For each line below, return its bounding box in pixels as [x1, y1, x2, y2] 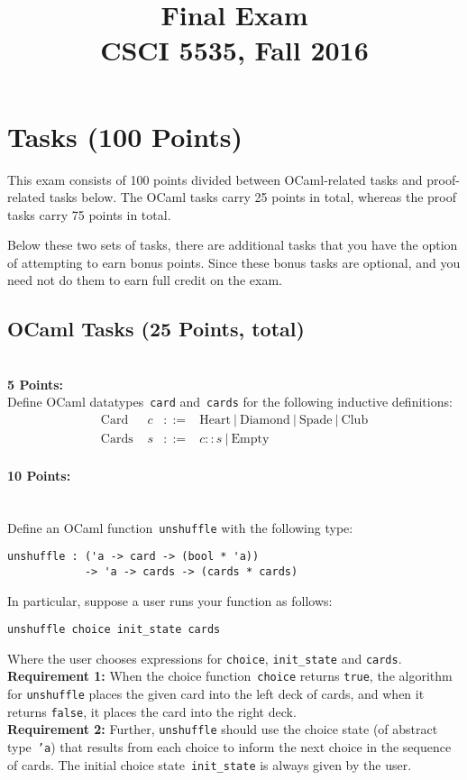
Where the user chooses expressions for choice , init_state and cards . [7, 648, 402, 667]
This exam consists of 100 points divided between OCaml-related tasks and [7, 170, 423, 188]
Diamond [240, 414, 290, 427]
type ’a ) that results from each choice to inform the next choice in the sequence [7, 738, 452, 757]
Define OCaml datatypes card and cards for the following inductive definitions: [7, 392, 453, 411]
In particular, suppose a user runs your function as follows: [7, 591, 333, 610]
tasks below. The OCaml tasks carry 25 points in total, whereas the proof [49, 188, 457, 206]
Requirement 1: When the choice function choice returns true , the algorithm [7, 666, 453, 685]
